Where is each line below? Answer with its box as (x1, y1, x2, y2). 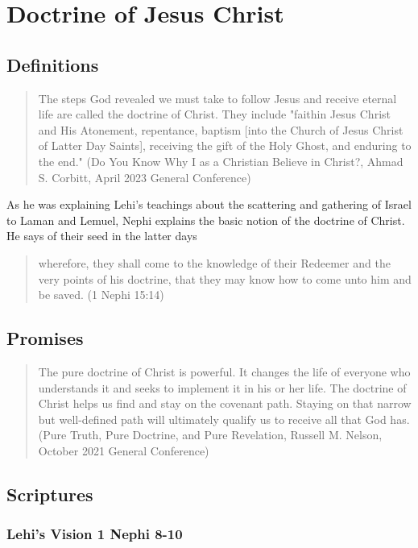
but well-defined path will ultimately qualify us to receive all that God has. (38, 410, 410, 427)
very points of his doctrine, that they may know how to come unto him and (38, 270, 412, 287)
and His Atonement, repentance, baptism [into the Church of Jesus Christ (38, 121, 404, 138)
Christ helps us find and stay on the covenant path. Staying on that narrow (38, 395, 412, 412)
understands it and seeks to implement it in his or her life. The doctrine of (38, 379, 407, 396)
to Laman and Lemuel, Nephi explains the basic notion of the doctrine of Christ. (6, 211, 405, 228)
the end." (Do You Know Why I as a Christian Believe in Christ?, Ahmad (38, 152, 404, 169)
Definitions (6, 52, 99, 77)
